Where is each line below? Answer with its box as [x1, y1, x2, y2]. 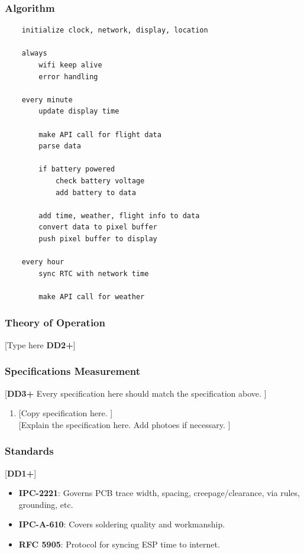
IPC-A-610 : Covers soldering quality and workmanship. [18, 518, 225, 530]
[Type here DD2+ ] [5, 338, 76, 351]
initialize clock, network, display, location [21, 26, 208, 35]
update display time [38, 107, 119, 116]
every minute [21, 95, 73, 104]
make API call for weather [38, 292, 145, 301]
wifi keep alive [38, 61, 102, 69]
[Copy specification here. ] [18, 407, 113, 419]
